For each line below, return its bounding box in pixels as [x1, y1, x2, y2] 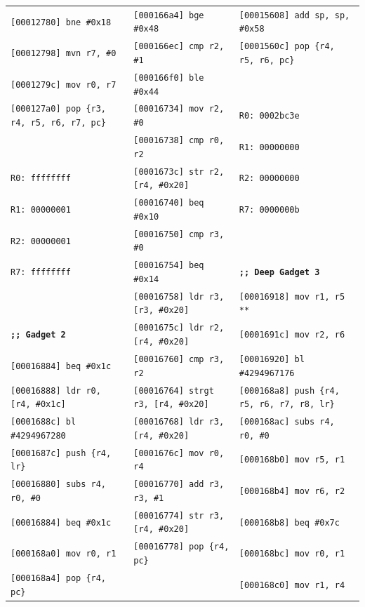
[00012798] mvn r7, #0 [11, 48, 117, 59]
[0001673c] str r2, [133, 166, 225, 177]
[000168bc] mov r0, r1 [239, 549, 345, 559]
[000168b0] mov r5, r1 [239, 455, 345, 465]
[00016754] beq [133, 260, 204, 271]
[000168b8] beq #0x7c [239, 517, 340, 528]
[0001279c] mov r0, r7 [11, 79, 117, 90]
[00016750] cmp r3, [133, 229, 225, 239]
